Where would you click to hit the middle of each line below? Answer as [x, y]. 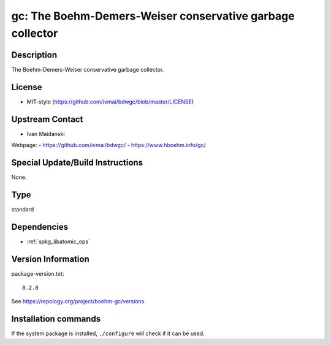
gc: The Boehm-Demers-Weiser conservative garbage [153, 16]
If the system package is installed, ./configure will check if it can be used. [108, 333]
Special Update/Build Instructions [77, 162]
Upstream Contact [47, 119]
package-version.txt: [38, 273]
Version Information [50, 259]
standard [23, 209]
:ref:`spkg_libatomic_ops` [58, 241]
